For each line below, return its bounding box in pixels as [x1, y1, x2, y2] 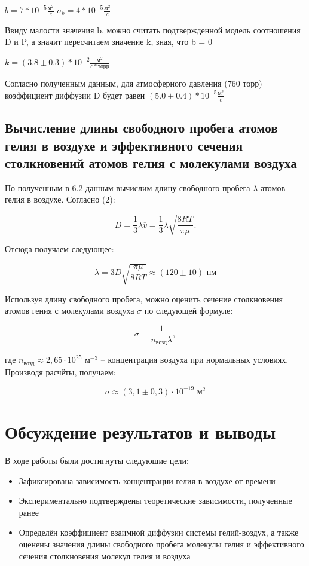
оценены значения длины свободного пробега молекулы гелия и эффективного [19, 537, 304, 550]
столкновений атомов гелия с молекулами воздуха [5, 153, 297, 172]
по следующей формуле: [144, 304, 233, 317]
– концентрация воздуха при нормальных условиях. [100, 353, 289, 366]
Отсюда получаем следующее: [5, 243, 114, 255]
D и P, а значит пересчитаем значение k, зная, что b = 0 [5, 35, 212, 48]
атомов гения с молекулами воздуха [5, 304, 134, 317]
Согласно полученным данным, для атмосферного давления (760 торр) [5, 77, 262, 90]
